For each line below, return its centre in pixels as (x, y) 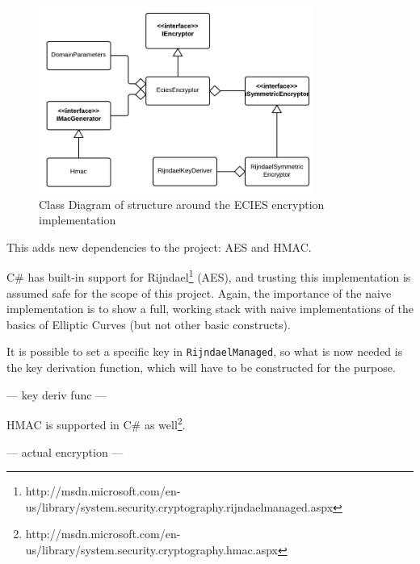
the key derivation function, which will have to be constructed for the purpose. (201, 368)
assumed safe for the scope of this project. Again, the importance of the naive (199, 292)
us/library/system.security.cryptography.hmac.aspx (151, 549)
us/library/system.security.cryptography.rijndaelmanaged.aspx (179, 506)
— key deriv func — (57, 394)
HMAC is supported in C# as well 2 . (96, 423)
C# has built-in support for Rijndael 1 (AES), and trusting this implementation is (209, 276)
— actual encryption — (65, 451)
